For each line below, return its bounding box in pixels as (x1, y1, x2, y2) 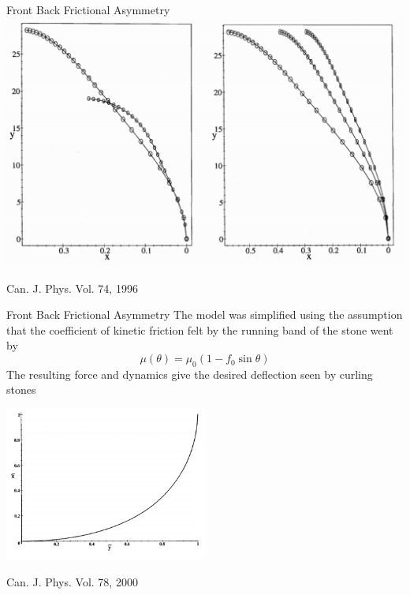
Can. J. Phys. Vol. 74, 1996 (6, 279, 138, 296)
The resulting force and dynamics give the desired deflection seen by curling (6, 365, 373, 382)
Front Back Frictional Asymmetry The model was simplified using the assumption (6, 306, 403, 323)
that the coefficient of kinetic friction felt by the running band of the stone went (6, 321, 393, 338)
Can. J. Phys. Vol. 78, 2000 (6, 573, 138, 589)
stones (6, 381, 36, 398)
